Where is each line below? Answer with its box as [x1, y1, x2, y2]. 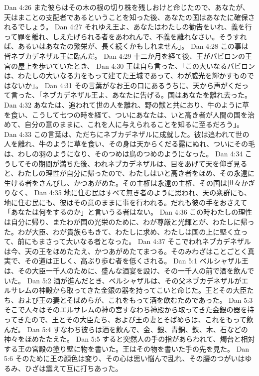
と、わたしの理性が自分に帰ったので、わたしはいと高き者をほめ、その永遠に [4, 168, 255, 178]
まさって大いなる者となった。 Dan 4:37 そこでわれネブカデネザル [38, 236, 251, 247]
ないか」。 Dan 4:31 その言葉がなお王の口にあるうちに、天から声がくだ [10, 80, 242, 90]
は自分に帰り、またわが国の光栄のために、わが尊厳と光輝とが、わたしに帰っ [4, 217, 255, 227]
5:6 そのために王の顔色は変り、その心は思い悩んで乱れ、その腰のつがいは [4, 353, 245, 364]
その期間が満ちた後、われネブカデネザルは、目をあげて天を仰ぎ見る [24, 158, 248, 168]
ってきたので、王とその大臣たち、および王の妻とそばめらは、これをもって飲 [4, 314, 254, 324]
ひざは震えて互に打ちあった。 [24, 363, 123, 373]
